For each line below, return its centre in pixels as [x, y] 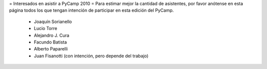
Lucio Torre [45, 28]
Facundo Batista [50, 42]
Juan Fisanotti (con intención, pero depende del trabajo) [91, 56]
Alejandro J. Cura [51, 35]
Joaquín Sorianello [53, 22]
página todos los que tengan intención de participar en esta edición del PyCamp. [91, 10]
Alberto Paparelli [51, 49]
